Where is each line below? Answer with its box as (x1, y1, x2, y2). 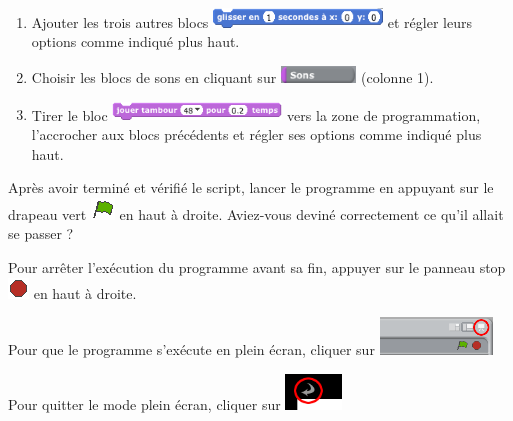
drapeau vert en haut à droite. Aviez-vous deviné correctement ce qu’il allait (8, 203, 504, 224)
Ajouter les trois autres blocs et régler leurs (31, 11, 472, 32)
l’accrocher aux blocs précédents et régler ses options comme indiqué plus (31, 124, 482, 145)
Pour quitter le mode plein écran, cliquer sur (8, 394, 281, 415)
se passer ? (8, 223, 74, 244)
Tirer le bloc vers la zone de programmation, (31, 104, 481, 125)
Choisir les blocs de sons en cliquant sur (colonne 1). (31, 67, 434, 88)
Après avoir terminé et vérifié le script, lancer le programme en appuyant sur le (8, 177, 494, 198)
